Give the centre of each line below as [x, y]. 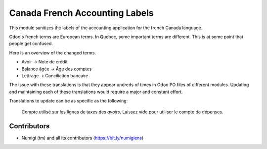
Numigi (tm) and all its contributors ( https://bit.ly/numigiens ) [83, 138]
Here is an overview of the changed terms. [53, 52]
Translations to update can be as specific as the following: [68, 101]
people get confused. [31, 44]
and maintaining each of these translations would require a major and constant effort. [96, 92]
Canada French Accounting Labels [81, 13]
